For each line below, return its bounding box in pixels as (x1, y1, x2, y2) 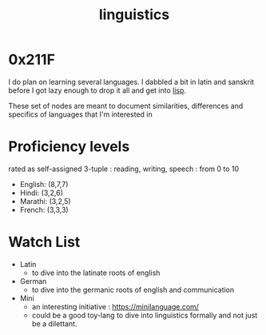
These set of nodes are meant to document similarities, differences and (8, 101, 244, 110)
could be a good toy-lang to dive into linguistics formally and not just (31, 310, 258, 320)
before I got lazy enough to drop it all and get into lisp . (8, 86, 186, 95)
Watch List (8, 233, 81, 251)
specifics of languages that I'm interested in (8, 110, 153, 119)
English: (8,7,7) (19, 179, 69, 189)
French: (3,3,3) (19, 205, 69, 214)
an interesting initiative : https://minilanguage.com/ (31, 301, 200, 311)
